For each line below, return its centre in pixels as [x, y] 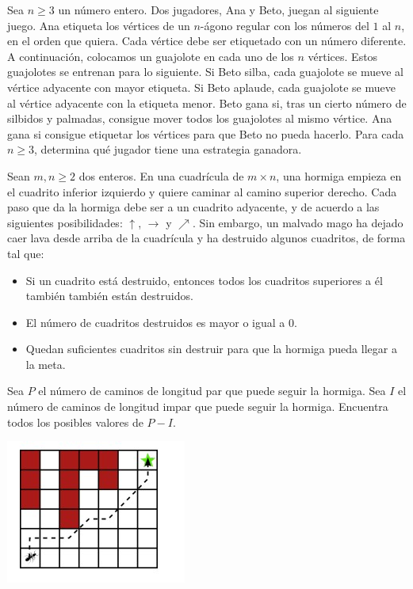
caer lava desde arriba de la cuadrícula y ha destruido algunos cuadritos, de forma [206, 238]
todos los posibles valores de [75, 422]
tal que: [26, 253]
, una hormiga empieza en [339, 175]
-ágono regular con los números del [285, 25]
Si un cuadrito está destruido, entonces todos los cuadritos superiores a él [204, 280]
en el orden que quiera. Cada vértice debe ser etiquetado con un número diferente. [207, 41]
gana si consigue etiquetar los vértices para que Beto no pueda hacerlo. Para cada [206, 133]
